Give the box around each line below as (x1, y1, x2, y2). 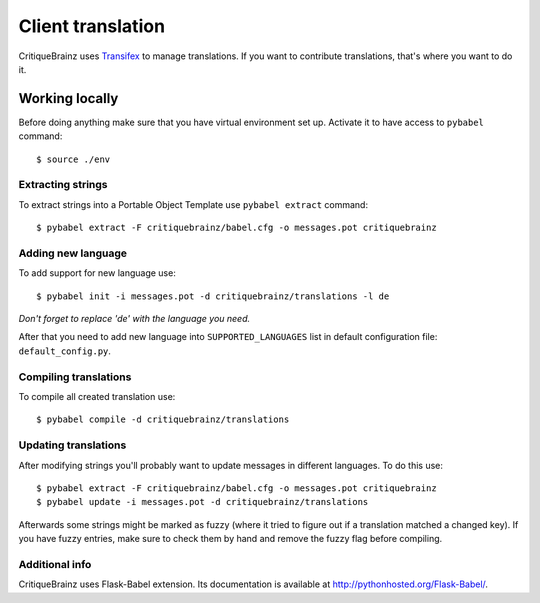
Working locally (18, 90, 119, 107)
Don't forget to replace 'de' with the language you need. (18, 313, 251, 325)
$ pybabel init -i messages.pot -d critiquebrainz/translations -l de (36, 290, 390, 302)
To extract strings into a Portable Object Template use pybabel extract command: (18, 198, 369, 210)
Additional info (18, 557, 92, 571)
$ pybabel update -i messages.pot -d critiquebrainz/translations (36, 496, 369, 508)
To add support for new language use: (18, 267, 177, 279)
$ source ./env (36, 153, 111, 165)
